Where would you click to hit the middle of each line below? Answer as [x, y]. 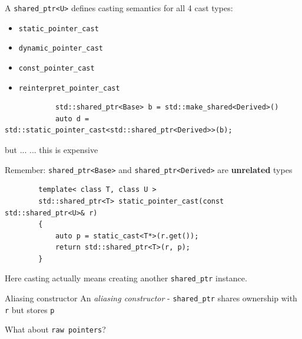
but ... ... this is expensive [52, 150]
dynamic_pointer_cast [61, 49]
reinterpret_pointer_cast [69, 88]
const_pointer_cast [57, 68]
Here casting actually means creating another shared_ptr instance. [126, 278]
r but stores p [30, 309]
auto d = [72, 119]
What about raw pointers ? [55, 329]
